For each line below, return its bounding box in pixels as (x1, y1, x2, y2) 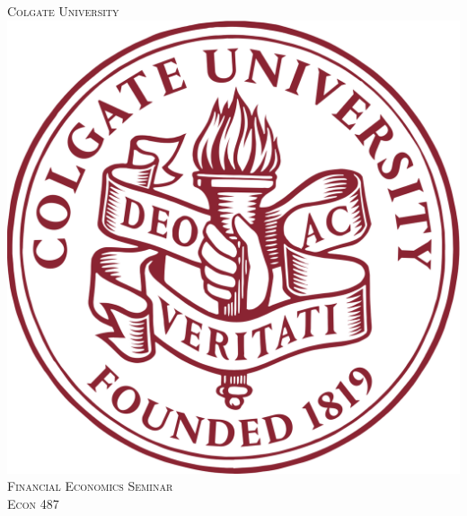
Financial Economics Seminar (7, 476, 173, 495)
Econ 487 (7, 494, 59, 512)
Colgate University (7, 2, 119, 20)
